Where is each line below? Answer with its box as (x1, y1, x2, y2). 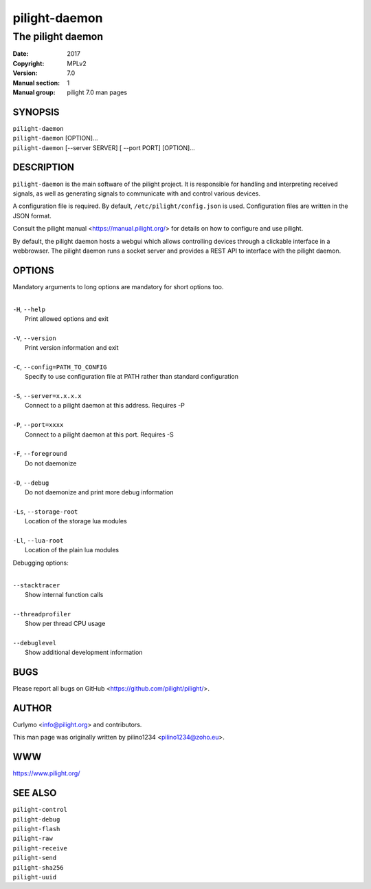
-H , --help (12, 305, 46, 313)
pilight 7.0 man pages (67, 88, 127, 96)
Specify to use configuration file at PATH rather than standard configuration (25, 373, 238, 381)
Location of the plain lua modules (25, 546, 120, 554)
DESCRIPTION (12, 162, 75, 174)
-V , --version (12, 334, 56, 342)
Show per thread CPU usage (25, 620, 106, 628)
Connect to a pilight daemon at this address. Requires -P (25, 401, 185, 410)
